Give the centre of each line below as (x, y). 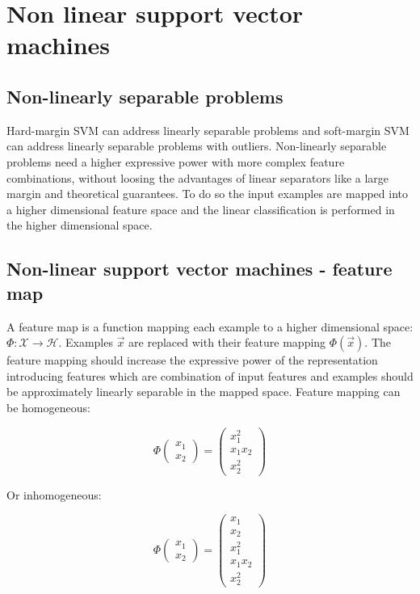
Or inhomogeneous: (54, 494)
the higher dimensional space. (80, 225)
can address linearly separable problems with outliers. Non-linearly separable (197, 146)
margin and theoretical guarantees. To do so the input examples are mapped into (207, 194)
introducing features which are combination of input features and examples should (210, 375)
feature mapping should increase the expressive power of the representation (192, 360)
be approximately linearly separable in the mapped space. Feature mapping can (204, 392)
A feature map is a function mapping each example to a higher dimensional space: (210, 326)
